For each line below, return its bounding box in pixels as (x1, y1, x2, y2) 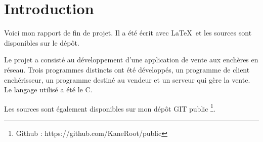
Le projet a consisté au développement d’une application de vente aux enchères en (4, 54, 258, 65)
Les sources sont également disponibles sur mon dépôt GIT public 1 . (4, 101, 215, 114)
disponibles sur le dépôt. (4, 37, 79, 48)
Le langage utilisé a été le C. (4, 84, 93, 95)
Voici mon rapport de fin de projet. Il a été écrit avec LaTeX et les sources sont (4, 27, 252, 38)
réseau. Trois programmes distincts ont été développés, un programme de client (4, 64, 250, 75)
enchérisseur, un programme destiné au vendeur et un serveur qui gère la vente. (4, 74, 250, 85)
